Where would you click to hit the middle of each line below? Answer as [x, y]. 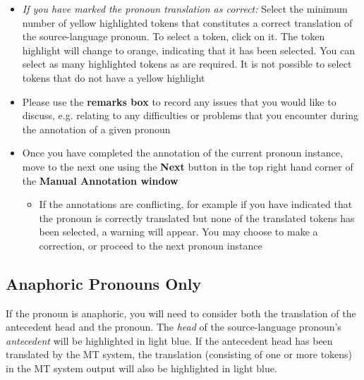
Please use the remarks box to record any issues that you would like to [179, 101]
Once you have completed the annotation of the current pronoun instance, [182, 153]
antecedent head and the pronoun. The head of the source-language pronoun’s [174, 327]
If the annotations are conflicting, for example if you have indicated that [196, 204]
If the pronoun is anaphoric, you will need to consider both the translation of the [181, 313]
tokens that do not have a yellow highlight [114, 77]
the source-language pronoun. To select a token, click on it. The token [174, 36]
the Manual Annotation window [100, 180]
